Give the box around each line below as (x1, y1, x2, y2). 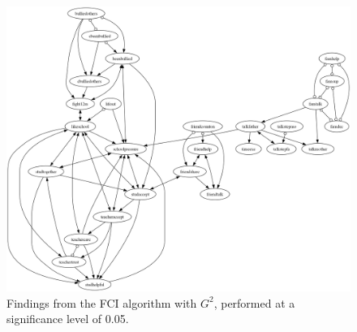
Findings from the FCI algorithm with (6, 294, 197, 311)
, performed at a (213, 294, 295, 311)
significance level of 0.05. (6, 310, 129, 327)
